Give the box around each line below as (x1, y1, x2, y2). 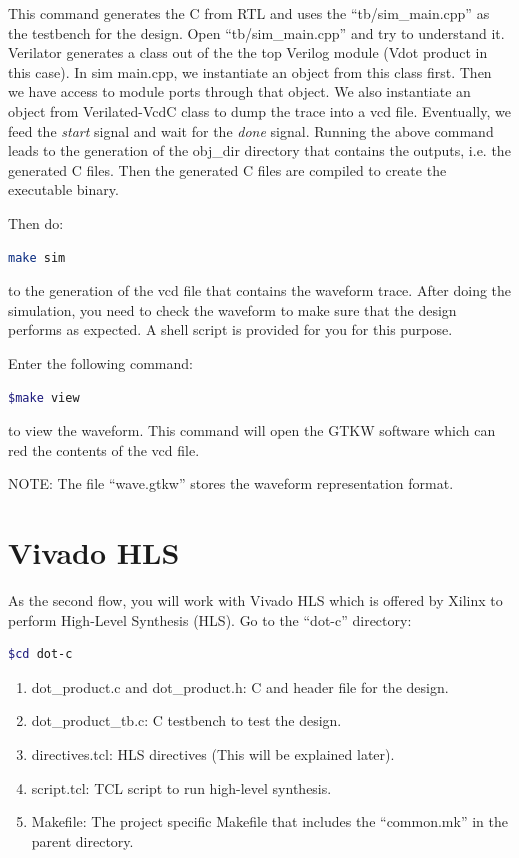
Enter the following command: (8, 352, 193, 373)
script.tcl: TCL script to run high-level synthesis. (31, 777, 332, 798)
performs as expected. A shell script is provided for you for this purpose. (8, 319, 453, 340)
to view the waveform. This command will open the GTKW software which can (8, 420, 496, 441)
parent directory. (31, 830, 134, 851)
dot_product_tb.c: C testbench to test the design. (31, 710, 342, 731)
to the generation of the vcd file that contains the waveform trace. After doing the (8, 280, 512, 301)
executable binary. (8, 179, 119, 200)
